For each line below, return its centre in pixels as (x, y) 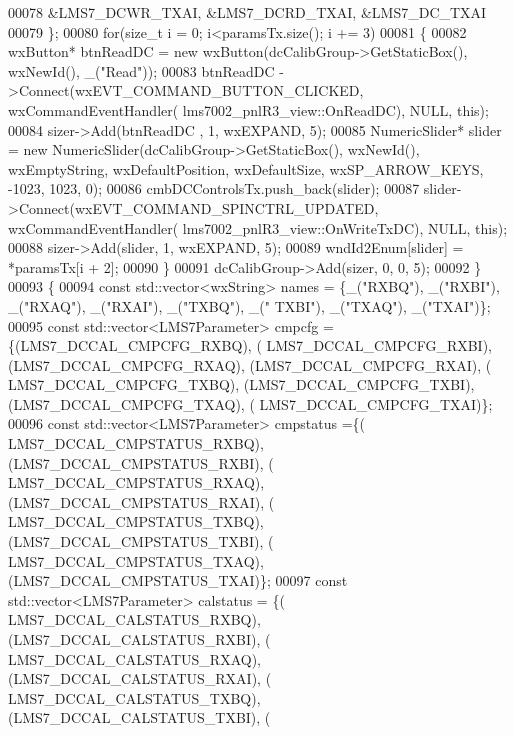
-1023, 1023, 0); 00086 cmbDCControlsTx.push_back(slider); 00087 (214, 188)
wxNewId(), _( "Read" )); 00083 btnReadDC (141, 70)
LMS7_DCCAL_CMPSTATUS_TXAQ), (136, 560)
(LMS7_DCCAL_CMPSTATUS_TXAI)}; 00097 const (178, 580)
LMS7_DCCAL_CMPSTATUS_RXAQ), (136, 482)
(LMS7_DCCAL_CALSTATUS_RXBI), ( (139, 639)
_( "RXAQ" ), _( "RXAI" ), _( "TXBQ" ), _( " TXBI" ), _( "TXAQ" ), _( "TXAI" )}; (249, 305)
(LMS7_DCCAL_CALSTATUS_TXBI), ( (139, 717)
